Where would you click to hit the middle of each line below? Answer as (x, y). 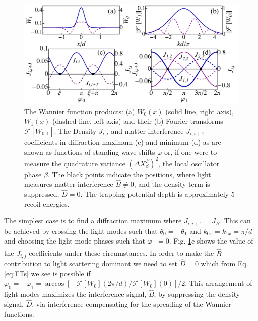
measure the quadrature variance (75, 163)
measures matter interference (69, 184)
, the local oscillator (189, 163)
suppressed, (42, 194)
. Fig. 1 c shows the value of (211, 241)
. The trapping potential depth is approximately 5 (157, 194)
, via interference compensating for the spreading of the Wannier (132, 304)
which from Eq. (224, 263)
